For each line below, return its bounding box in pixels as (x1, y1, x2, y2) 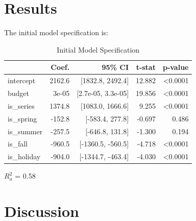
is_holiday (8, 151, 41, 162)
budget (8, 88, 30, 98)
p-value (162, 62, 189, 72)
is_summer (8, 126, 43, 136)
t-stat (136, 62, 156, 72)
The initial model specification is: (4, 27, 108, 38)
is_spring (8, 113, 37, 124)
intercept (8, 75, 36, 86)
